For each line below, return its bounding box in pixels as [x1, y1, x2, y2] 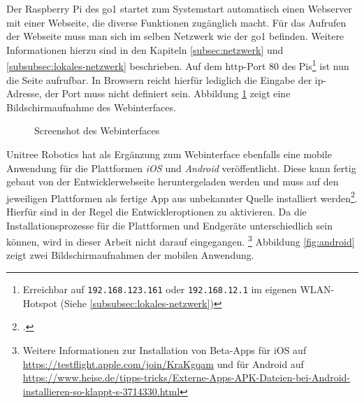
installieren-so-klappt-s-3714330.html [22, 383, 180, 398]
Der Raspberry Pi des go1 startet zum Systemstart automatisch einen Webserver [6, 1, 352, 15]
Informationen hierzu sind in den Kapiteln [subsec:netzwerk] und [6, 42, 284, 57]
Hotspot [22, 295, 57, 310]
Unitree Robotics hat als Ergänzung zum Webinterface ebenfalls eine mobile [6, 147, 332, 161]
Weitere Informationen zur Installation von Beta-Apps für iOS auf [22, 342, 307, 357]
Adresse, [6, 86, 42, 101]
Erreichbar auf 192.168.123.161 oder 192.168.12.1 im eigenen [22, 282, 297, 297]
